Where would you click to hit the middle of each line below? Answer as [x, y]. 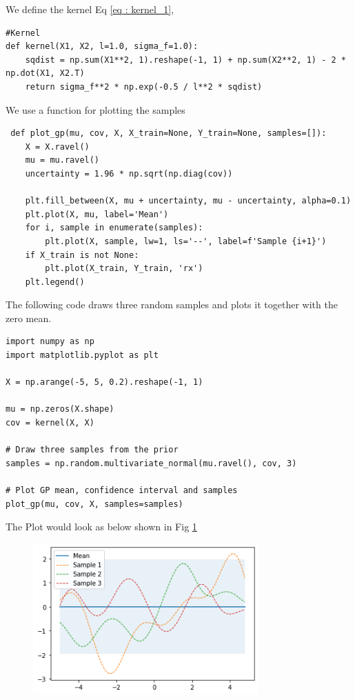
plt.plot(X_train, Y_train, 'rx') [124, 269]
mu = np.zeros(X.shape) [60, 409]
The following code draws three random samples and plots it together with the [172, 304]
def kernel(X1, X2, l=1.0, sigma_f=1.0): [102, 47]
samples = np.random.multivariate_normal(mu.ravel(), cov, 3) [151, 463]
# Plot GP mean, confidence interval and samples [122, 490]
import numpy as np [50, 342]
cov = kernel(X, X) [50, 423]
